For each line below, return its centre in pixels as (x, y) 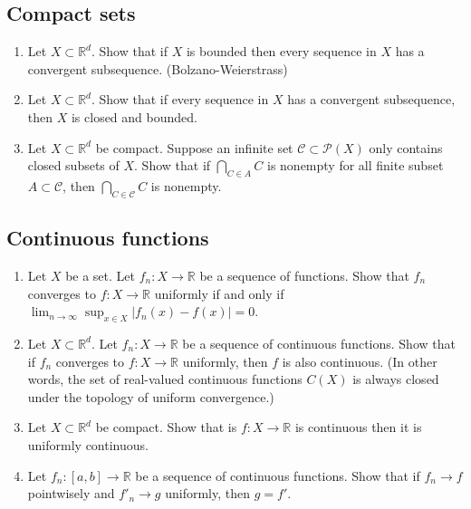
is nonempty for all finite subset (355, 165)
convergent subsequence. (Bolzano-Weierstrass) (158, 68)
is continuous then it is (358, 427)
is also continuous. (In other (360, 361)
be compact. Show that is (166, 427)
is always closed (396, 379)
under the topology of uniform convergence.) (151, 396)
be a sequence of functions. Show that (304, 275)
